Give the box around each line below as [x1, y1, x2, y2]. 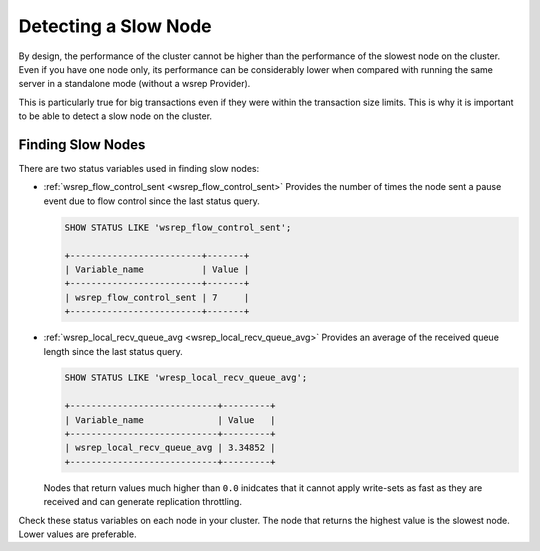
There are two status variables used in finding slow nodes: [18, 163, 260, 175]
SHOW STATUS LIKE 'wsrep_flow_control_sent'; [64, 221, 292, 233]
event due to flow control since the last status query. [43, 195, 260, 207]
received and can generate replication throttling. [43, 496, 242, 508]
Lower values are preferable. [18, 528, 137, 540]
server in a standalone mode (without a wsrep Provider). [18, 78, 251, 90]
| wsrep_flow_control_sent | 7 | [64, 291, 250, 303]
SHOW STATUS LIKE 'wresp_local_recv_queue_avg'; [64, 372, 308, 384]
